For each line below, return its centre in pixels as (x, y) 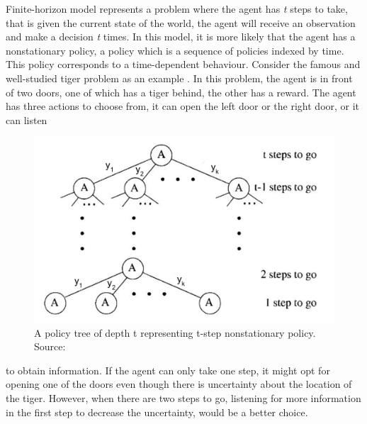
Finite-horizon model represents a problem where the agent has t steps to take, (177, 9)
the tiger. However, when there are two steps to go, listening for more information (183, 398)
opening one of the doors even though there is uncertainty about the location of (179, 384)
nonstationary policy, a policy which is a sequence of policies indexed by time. (175, 50)
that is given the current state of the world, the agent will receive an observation (181, 22)
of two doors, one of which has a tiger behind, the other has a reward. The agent (181, 92)
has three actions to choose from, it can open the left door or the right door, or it (183, 106)
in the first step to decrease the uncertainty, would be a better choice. (157, 412)
